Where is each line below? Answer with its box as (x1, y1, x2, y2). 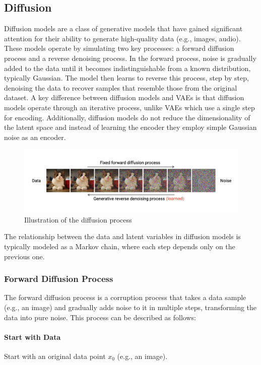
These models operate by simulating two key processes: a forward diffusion (4, 43, 234, 53)
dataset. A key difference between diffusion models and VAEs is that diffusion (4, 92, 244, 103)
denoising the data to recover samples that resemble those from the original (4, 82, 237, 93)
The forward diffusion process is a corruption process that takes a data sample (4, 292, 246, 303)
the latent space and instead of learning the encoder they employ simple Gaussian (4, 122, 257, 132)
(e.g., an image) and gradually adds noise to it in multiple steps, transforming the (4, 302, 257, 312)
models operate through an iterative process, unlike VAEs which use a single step (4, 102, 255, 112)
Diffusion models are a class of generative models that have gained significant (4, 23, 243, 34)
